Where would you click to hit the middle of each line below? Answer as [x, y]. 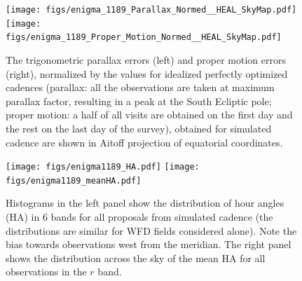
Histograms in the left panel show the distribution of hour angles [145, 203]
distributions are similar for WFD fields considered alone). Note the [151, 230]
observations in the [46, 272]
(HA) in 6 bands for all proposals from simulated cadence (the [139, 217]
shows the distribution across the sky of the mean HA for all [136, 258]
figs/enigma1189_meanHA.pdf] [74, 180]
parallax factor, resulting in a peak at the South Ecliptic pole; [139, 101]
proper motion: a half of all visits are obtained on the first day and [149, 115]
